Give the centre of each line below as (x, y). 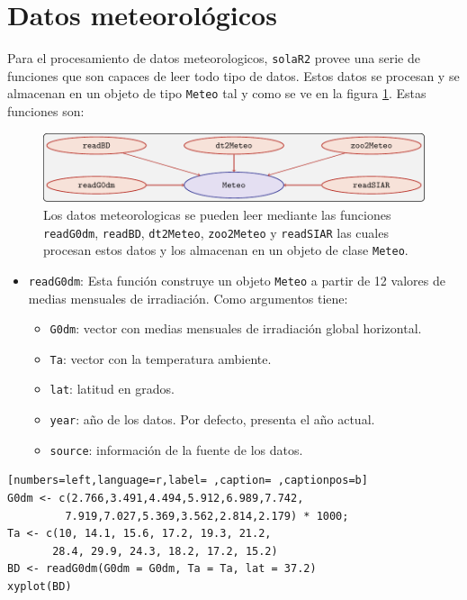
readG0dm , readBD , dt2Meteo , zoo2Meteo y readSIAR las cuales (216, 232)
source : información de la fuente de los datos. (176, 449)
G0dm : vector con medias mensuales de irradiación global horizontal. (236, 328)
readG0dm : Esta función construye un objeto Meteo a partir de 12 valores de (237, 280)
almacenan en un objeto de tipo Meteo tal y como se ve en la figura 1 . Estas (217, 93)
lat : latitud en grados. (112, 389)
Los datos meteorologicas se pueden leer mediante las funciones (217, 214)
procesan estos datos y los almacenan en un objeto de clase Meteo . (226, 250)
